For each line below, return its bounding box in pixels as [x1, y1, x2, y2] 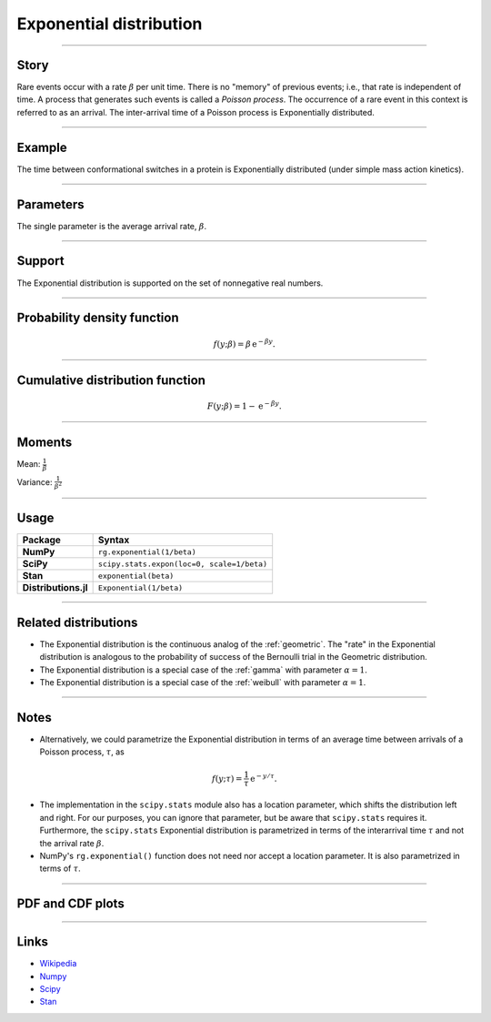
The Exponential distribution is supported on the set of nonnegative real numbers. [16, 278, 324, 288]
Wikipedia [39, 958, 77, 969]
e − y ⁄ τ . [250, 772, 277, 784]
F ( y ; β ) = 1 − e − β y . [206, 400, 282, 411]
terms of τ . [39, 863, 81, 874]
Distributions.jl [22, 582, 88, 594]
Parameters [16, 197, 85, 212]
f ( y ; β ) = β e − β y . [213, 337, 276, 349]
